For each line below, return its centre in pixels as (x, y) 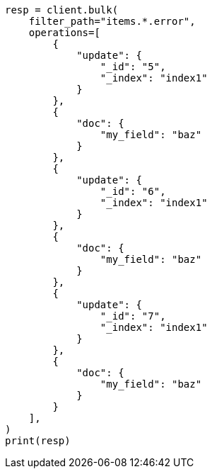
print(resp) (38, 441)
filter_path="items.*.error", (112, 21)
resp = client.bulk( (62, 10)
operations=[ (64, 33)
